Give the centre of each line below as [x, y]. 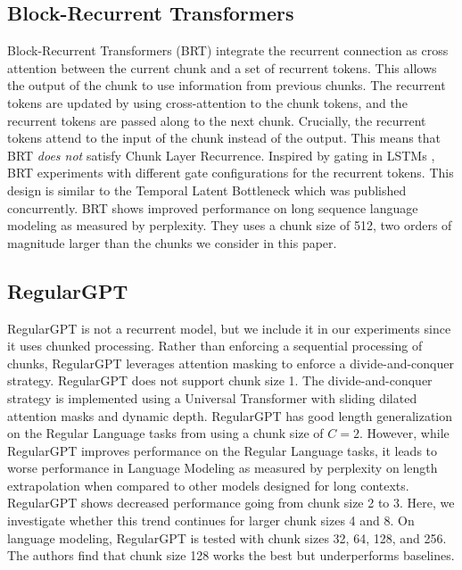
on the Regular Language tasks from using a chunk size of [165, 433]
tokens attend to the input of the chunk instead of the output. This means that [224, 138]
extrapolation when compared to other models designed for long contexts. [208, 485]
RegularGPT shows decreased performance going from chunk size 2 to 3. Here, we [231, 503]
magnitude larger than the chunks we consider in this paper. [172, 242]
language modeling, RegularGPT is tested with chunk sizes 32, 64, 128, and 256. [227, 537]
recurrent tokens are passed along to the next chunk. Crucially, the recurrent [217, 120]
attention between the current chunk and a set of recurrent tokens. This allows [222, 67]
